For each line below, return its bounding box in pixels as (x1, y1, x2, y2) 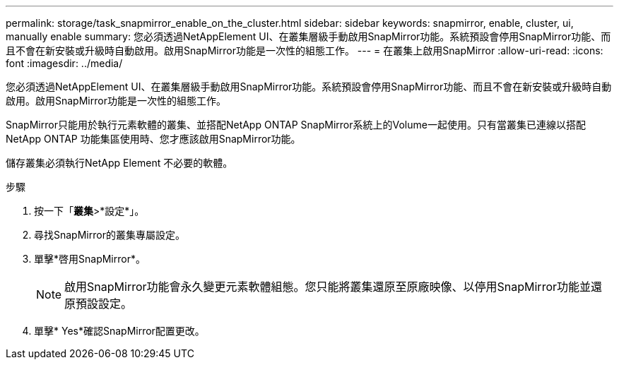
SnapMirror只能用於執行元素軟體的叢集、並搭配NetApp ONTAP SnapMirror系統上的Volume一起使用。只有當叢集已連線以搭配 (6, 119, 586, 131)
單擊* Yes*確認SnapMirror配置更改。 (34, 325, 205, 337)
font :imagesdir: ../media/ (6, 57, 123, 69)
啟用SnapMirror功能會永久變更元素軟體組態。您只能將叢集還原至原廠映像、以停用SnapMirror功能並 (64, 280, 591, 294)
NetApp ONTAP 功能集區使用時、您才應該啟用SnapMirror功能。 (6, 133, 301, 145)
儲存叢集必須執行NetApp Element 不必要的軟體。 (6, 157, 233, 169)
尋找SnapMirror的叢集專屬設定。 (34, 229, 185, 241)
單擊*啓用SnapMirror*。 (34, 253, 146, 265)
